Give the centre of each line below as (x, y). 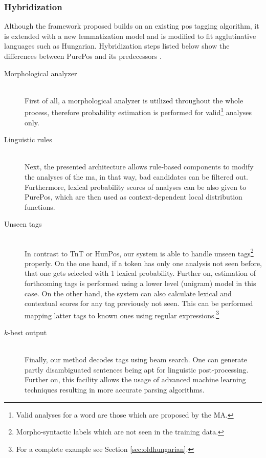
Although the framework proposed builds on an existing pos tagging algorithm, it (132, 26)
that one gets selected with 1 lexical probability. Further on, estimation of (140, 273)
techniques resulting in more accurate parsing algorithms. (115, 389)
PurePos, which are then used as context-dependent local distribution (134, 197)
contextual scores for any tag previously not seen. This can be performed (139, 303)
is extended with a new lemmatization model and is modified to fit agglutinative (130, 36)
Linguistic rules (28, 139)
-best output (27, 332)
